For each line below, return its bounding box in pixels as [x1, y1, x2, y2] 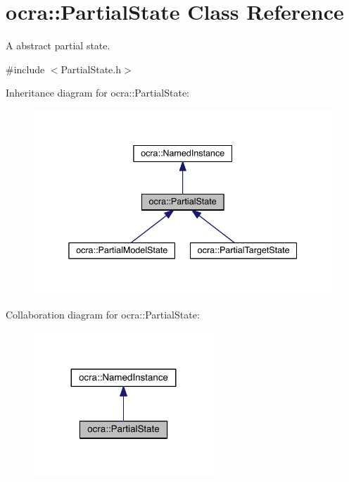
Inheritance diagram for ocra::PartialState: [6, 85, 189, 100]
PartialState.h [61, 61, 121, 76]
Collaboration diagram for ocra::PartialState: [6, 307, 200, 321]
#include [6, 61, 45, 76]
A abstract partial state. [6, 38, 110, 53]
